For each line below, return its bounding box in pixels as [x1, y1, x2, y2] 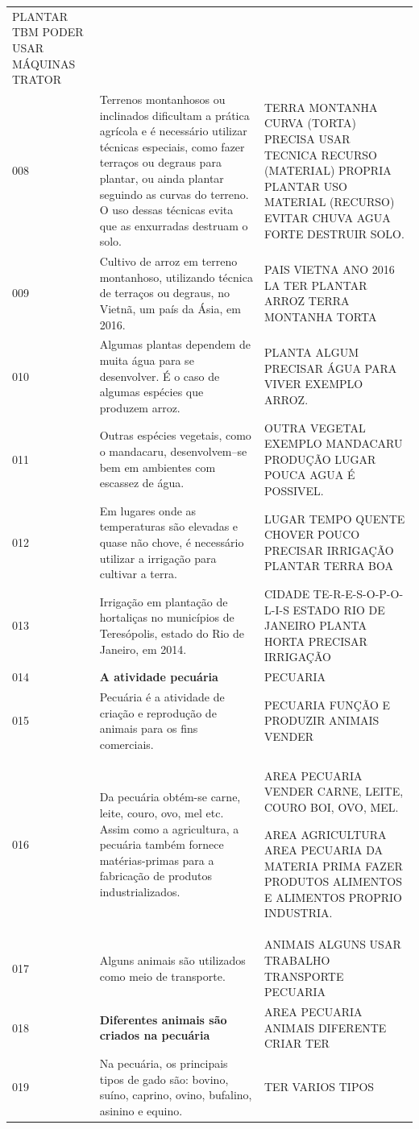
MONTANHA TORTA [264, 308, 377, 325]
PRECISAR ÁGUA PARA [264, 359, 397, 376]
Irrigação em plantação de [99, 593, 228, 610]
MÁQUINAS [12, 55, 76, 72]
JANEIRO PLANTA [264, 617, 367, 634]
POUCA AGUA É [264, 466, 355, 483]
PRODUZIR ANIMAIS [264, 712, 380, 729]
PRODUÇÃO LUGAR [264, 450, 376, 467]
